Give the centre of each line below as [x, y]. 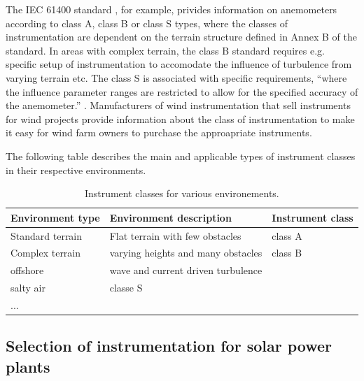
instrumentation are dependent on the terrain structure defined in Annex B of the [181, 37]
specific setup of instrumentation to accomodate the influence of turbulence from [179, 64]
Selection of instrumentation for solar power [169, 346]
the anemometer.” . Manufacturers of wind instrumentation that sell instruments [178, 105]
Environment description [170, 217]
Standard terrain [47, 235]
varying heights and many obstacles [186, 253]
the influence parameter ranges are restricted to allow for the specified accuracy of [182, 91]
